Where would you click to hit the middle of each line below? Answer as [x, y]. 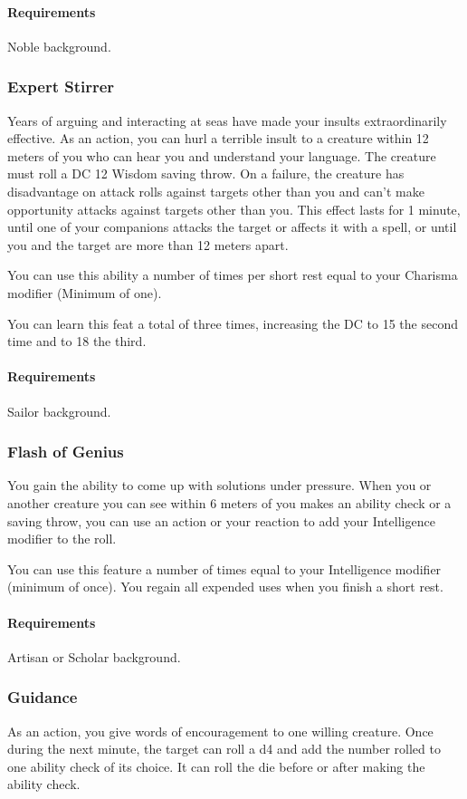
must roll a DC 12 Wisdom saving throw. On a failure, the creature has [206, 173]
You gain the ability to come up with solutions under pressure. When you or [219, 485]
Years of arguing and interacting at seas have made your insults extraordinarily [227, 120]
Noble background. [59, 46]
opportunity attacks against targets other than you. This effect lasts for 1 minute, [234, 209]
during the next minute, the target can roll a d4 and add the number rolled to [224, 749]
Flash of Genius [66, 452]
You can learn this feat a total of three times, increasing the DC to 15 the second [233, 323]
